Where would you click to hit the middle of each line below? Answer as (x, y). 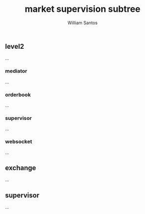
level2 (15, 46)
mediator (16, 71)
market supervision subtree (83, 9)
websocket (19, 142)
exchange (21, 168)
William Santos (83, 23)
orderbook (18, 95)
